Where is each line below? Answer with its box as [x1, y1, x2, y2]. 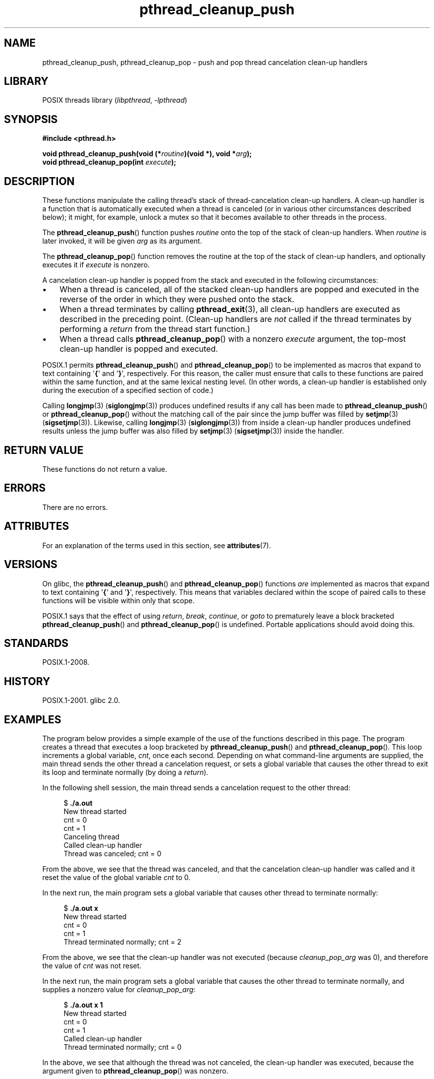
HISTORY [4, 675, 51, 688]
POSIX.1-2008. [42, 658, 90, 667]
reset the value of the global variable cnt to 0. [42, 873, 191, 882]
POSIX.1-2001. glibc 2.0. [42, 696, 120, 705]
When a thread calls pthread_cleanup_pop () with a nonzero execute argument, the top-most [59, 334, 406, 344]
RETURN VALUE [4, 444, 84, 456]
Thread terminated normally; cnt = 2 [63, 938, 182, 947]
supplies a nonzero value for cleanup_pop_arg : [42, 985, 196, 994]
